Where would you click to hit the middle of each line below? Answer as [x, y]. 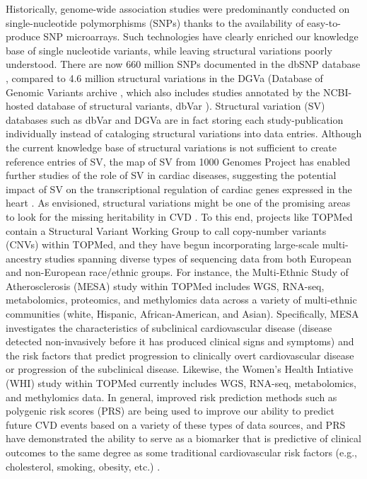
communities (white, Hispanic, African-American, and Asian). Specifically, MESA [182, 314]
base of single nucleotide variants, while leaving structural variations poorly [169, 50]
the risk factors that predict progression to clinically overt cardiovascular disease [180, 355]
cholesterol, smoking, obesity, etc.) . [83, 466]
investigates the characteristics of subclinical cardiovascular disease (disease [169, 327]
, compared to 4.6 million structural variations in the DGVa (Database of [164, 77]
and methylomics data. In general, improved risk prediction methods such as [171, 397]
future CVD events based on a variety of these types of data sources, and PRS [176, 424]
